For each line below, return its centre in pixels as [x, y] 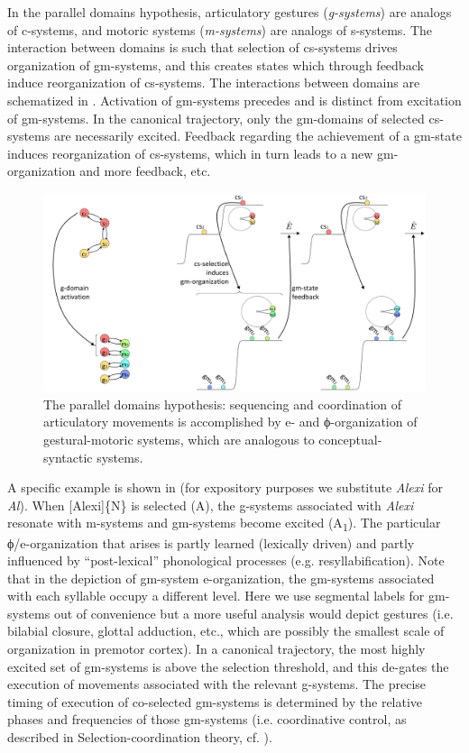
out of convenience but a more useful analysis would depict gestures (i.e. [253, 613]
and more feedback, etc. [145, 171]
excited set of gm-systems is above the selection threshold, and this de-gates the [228, 666]
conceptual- [350, 439]
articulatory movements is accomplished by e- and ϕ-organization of [230, 422]
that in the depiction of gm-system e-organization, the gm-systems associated [221, 578]
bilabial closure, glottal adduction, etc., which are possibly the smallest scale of [226, 631]
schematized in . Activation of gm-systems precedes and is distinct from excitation [234, 100]
